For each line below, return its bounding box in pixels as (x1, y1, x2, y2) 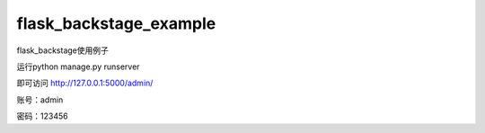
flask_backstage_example (16, 13, 216, 33)
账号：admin (16, 94, 64, 105)
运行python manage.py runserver (16, 61, 140, 72)
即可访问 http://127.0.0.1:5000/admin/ (16, 77, 154, 89)
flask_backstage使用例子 (16, 45, 110, 56)
